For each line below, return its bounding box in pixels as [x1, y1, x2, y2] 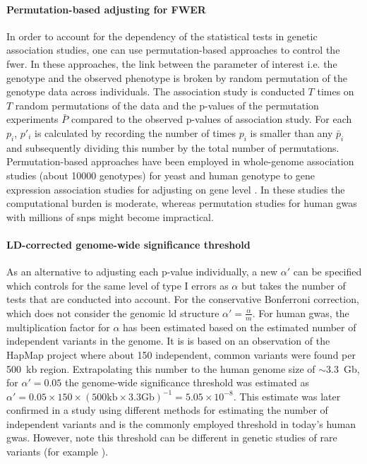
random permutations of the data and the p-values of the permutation [15, 97, 319, 112]
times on [317, 84, 354, 99]
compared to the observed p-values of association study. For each [71, 112, 352, 126]
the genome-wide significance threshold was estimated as [64, 375, 310, 390]
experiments [6, 112, 59, 126]
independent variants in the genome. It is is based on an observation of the [6, 333, 330, 348]
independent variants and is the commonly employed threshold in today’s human [6, 416, 356, 431]
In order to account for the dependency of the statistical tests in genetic [6, 28, 318, 43]
